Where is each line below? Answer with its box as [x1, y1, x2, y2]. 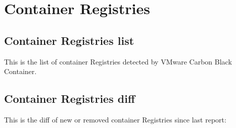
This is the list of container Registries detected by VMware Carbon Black [4, 56, 232, 67]
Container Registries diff [4, 91, 135, 106]
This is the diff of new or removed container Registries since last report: [4, 114, 226, 124]
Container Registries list [4, 32, 134, 48]
